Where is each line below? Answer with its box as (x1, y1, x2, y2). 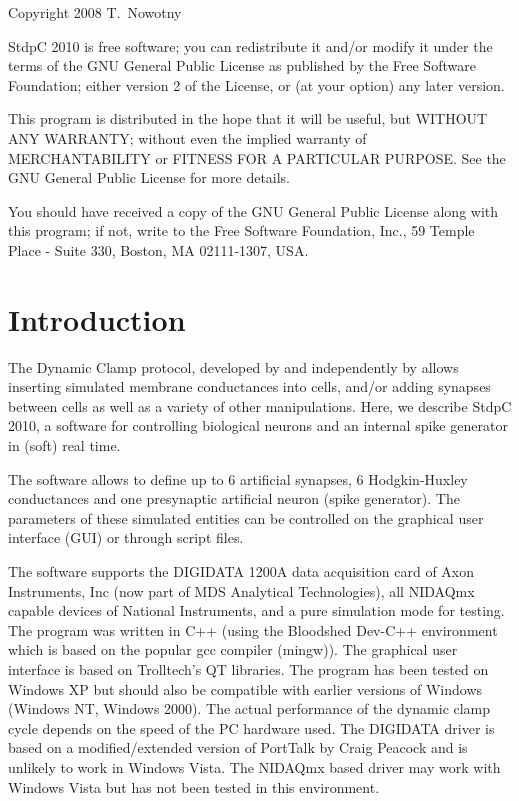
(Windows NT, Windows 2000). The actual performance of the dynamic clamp (8, 698, 491, 719)
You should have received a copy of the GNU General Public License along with (8, 200, 499, 221)
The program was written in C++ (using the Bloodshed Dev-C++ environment (8, 619, 498, 640)
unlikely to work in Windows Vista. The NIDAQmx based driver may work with (8, 756, 501, 777)
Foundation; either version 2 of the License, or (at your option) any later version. (8, 74, 505, 95)
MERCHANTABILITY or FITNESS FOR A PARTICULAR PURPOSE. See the (8, 147, 506, 168)
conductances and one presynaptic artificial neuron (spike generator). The (8, 488, 460, 509)
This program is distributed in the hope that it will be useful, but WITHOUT (8, 108, 488, 129)
